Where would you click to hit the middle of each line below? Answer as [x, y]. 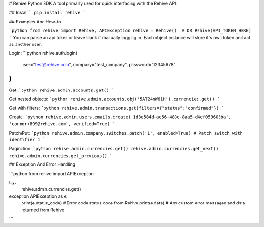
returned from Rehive [43, 210]
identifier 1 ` [27, 140]
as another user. [25, 44]
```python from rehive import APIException [51, 173]
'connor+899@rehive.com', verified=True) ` [62, 124]
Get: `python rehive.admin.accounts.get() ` [62, 90]
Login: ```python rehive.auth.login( [43, 53]
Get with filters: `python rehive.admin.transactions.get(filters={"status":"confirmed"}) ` [117, 108]
